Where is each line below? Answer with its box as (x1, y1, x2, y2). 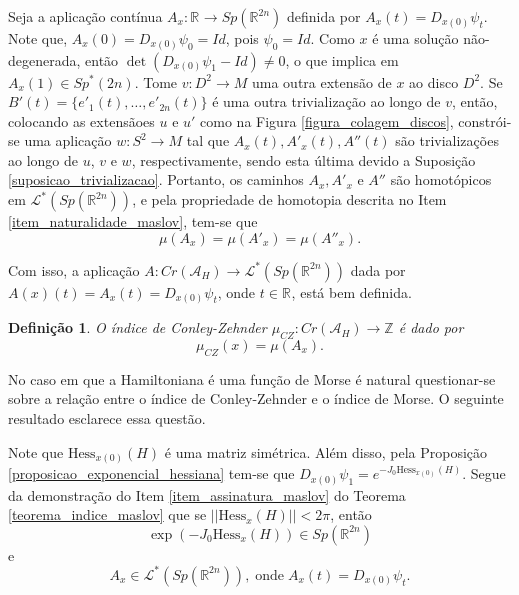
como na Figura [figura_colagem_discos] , (200, 110, 454, 131)
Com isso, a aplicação (8, 259, 140, 280)
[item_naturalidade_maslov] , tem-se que (8, 211, 258, 232)
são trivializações (395, 130, 499, 151)
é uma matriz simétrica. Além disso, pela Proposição (164, 441, 488, 462)
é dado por (398, 317, 464, 338)
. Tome (134, 71, 178, 92)
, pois (225, 28, 259, 48)
